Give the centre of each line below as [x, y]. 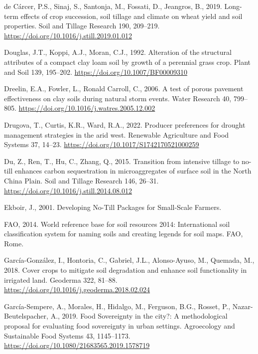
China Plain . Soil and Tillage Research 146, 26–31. [81, 180]
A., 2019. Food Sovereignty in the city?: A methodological [139, 316]
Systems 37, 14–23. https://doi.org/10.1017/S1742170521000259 [102, 144]
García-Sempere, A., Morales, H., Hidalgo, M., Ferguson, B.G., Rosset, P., [117, 306]
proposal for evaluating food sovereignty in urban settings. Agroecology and [120, 326]
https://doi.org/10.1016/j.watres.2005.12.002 [87, 108]
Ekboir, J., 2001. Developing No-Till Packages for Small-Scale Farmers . [113, 207]
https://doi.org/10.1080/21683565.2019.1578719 [77, 345]
